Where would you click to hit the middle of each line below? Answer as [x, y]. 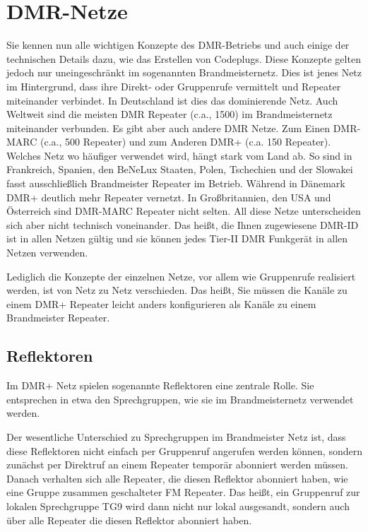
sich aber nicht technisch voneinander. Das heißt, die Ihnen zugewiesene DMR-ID [183, 224]
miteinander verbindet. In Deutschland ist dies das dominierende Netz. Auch [172, 100]
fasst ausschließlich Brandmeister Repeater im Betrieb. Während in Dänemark [176, 183]
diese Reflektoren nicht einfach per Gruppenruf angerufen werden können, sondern [184, 450]
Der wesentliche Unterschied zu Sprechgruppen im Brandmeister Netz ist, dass [176, 436]
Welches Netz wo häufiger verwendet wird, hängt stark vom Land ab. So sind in [179, 155]
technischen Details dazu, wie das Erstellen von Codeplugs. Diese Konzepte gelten [184, 58]
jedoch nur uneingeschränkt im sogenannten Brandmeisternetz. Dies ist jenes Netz [184, 72]
